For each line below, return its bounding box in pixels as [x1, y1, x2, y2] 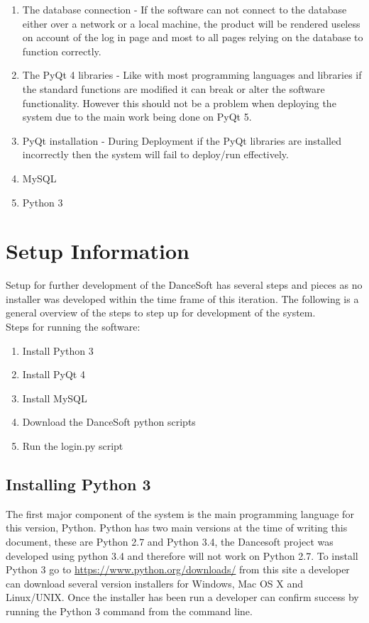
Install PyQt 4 [22, 367, 85, 382]
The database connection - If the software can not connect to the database [22, 2, 347, 16]
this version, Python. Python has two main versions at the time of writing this [6, 520, 348, 535]
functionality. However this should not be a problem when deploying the [22, 95, 336, 110]
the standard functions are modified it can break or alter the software [22, 81, 325, 96]
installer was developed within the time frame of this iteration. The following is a [6, 291, 359, 306]
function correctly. [22, 43, 101, 58]
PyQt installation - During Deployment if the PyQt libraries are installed [22, 133, 342, 148]
